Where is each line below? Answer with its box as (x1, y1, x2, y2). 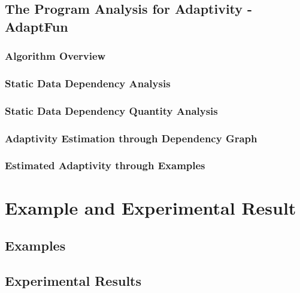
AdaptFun (5, 17, 68, 35)
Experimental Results (5, 271, 141, 289)
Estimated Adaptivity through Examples (5, 158, 205, 173)
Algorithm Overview (5, 48, 106, 63)
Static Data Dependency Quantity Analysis (5, 103, 218, 118)
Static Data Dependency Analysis (5, 75, 171, 90)
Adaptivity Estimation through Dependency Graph (5, 130, 257, 145)
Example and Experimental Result (5, 195, 296, 219)
